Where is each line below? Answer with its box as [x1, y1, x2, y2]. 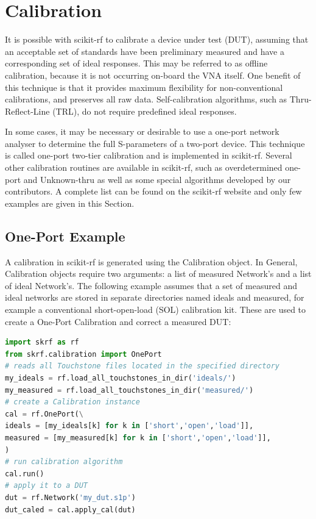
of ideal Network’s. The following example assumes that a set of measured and [5, 279, 297, 292]
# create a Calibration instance [5, 398, 140, 407]
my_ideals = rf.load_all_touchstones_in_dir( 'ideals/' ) [5, 373, 236, 382]
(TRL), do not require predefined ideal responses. [52, 104, 237, 117]
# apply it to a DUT [5, 481, 88, 490]
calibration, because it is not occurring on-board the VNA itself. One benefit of [5, 68, 301, 81]
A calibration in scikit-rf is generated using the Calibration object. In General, [5, 255, 298, 268]
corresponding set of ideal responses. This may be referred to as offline [5, 57, 268, 70]
